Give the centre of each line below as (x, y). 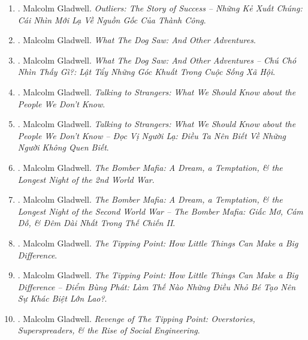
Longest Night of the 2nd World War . (86, 179)
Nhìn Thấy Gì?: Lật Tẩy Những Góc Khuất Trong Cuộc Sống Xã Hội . (147, 72)
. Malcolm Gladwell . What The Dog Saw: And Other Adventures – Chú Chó (157, 60)
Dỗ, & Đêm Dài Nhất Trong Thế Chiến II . (96, 223)
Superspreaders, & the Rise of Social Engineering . (109, 330)
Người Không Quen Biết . (63, 147)
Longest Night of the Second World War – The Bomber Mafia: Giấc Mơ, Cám (160, 211)
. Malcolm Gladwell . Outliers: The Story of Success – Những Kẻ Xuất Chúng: (160, 8)
